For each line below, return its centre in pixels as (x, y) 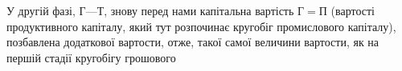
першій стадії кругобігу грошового (91, 57)
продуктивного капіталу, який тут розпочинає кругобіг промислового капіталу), (201, 26)
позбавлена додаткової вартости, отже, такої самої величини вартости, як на (193, 42)
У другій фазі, (41, 10)
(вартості (353, 10)
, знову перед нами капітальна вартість (199, 10)
